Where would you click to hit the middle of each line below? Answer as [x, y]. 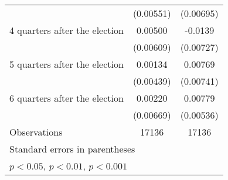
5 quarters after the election [67, 64]
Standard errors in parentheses [72, 149]
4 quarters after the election [67, 30]
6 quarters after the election [67, 98]
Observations [36, 132]
